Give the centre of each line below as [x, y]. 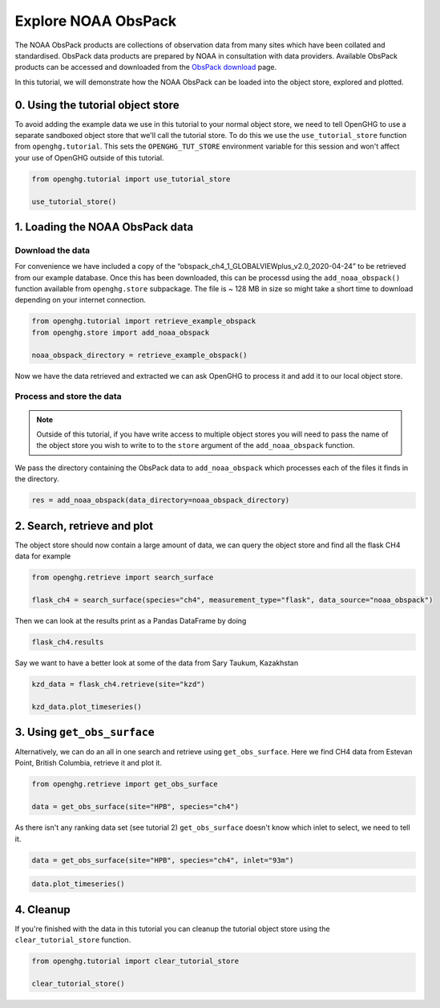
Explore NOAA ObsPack [95, 21]
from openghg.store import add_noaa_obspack [121, 332]
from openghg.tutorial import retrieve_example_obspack [144, 321]
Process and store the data [68, 396]
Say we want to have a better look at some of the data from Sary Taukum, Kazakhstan [157, 663]
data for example [43, 556]
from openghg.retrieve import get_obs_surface [125, 784]
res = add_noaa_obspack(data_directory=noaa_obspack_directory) [161, 500]
